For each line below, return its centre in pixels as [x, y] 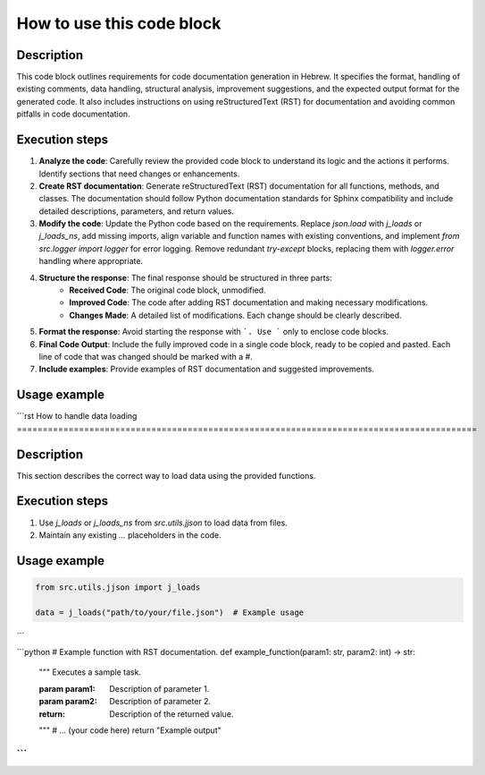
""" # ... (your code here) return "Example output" [130, 730]
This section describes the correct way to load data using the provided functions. [166, 475]
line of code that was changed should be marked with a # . [146, 357]
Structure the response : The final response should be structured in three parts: [185, 277]
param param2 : [68, 702]
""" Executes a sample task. [90, 672]
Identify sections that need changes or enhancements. [139, 174]
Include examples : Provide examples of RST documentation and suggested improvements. [207, 369]
